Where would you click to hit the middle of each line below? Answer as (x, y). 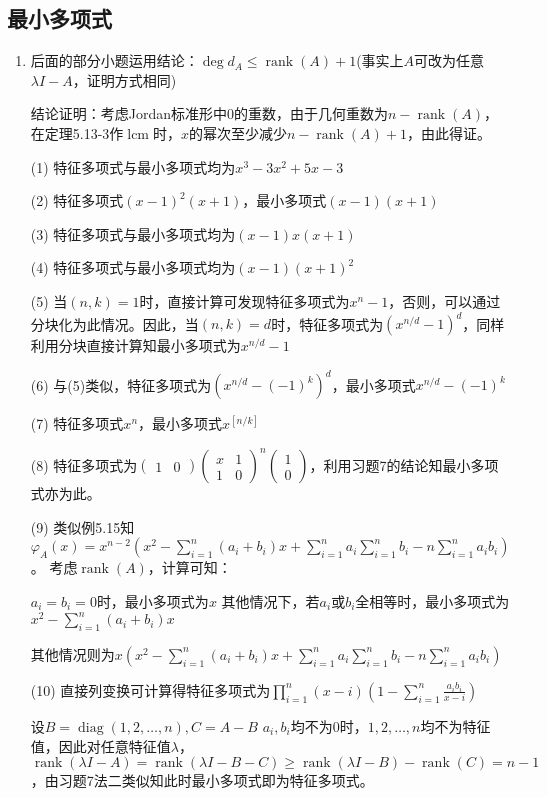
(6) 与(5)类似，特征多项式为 (121, 384)
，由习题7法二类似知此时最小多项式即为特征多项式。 (202, 780)
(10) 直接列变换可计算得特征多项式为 (150, 689)
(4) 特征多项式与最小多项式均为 (133, 267)
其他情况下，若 (270, 601)
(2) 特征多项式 (77, 200)
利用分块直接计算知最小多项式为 (135, 345)
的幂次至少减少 (237, 132)
